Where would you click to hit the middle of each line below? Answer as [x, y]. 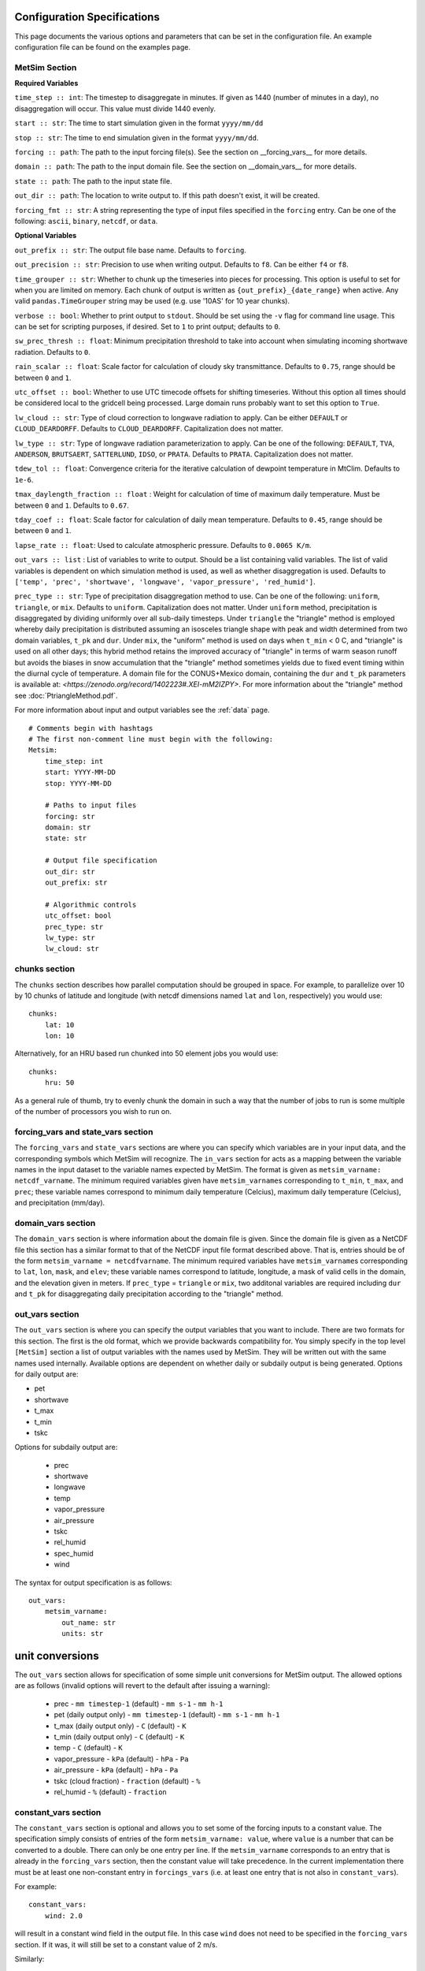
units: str [83, 1634]
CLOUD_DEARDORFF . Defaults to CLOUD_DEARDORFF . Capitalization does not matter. [149, 429]
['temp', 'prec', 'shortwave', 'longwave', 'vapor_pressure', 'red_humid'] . [165, 581]
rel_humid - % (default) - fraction [110, 1792]
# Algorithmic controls [91, 904]
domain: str [68, 827]
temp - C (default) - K [88, 1748]
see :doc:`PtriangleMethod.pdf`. [66, 695]
